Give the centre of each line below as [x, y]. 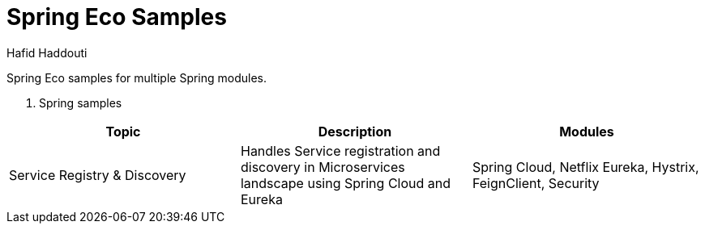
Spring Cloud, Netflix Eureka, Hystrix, [585, 167]
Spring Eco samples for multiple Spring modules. [137, 77]
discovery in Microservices [323, 167]
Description [355, 131]
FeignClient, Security [536, 183]
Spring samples [81, 102]
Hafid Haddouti [47, 52]
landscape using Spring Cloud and [346, 183]
